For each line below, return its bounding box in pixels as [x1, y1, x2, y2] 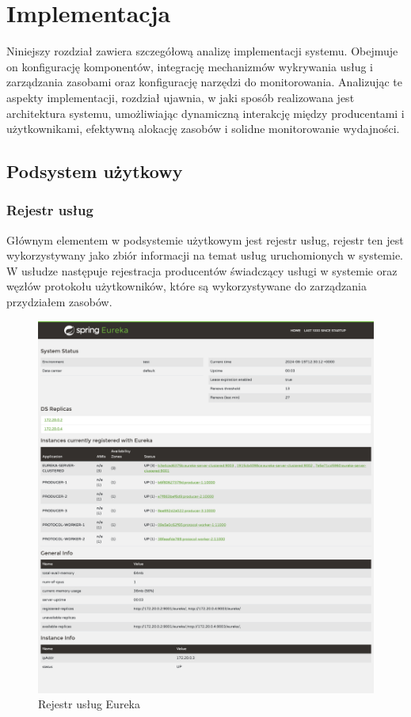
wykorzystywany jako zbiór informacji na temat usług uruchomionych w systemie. [6, 247, 403, 264]
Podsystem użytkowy [6, 159, 183, 184]
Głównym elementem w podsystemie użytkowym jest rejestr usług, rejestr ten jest [6, 231, 404, 248]
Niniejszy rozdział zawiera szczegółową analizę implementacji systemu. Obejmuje [6, 43, 398, 59]
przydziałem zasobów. [6, 294, 112, 310]
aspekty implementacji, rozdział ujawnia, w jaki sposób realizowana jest [6, 89, 355, 105]
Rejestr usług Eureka [38, 696, 140, 712]
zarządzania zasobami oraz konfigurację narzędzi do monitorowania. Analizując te [6, 74, 402, 90]
